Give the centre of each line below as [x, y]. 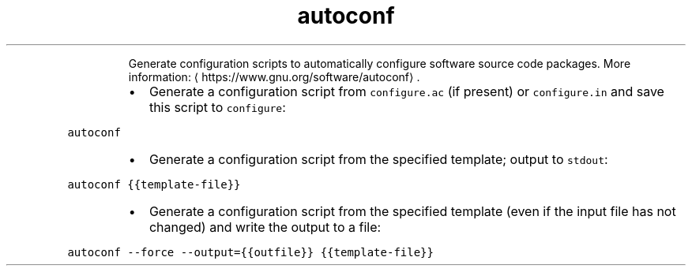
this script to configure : [217, 107]
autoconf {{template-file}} [154, 184]
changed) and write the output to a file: [265, 227]
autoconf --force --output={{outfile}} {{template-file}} [250, 252]
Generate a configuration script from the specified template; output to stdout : [378, 159]
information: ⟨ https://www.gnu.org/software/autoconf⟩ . [274, 76]
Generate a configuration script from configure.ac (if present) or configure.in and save [406, 91]
